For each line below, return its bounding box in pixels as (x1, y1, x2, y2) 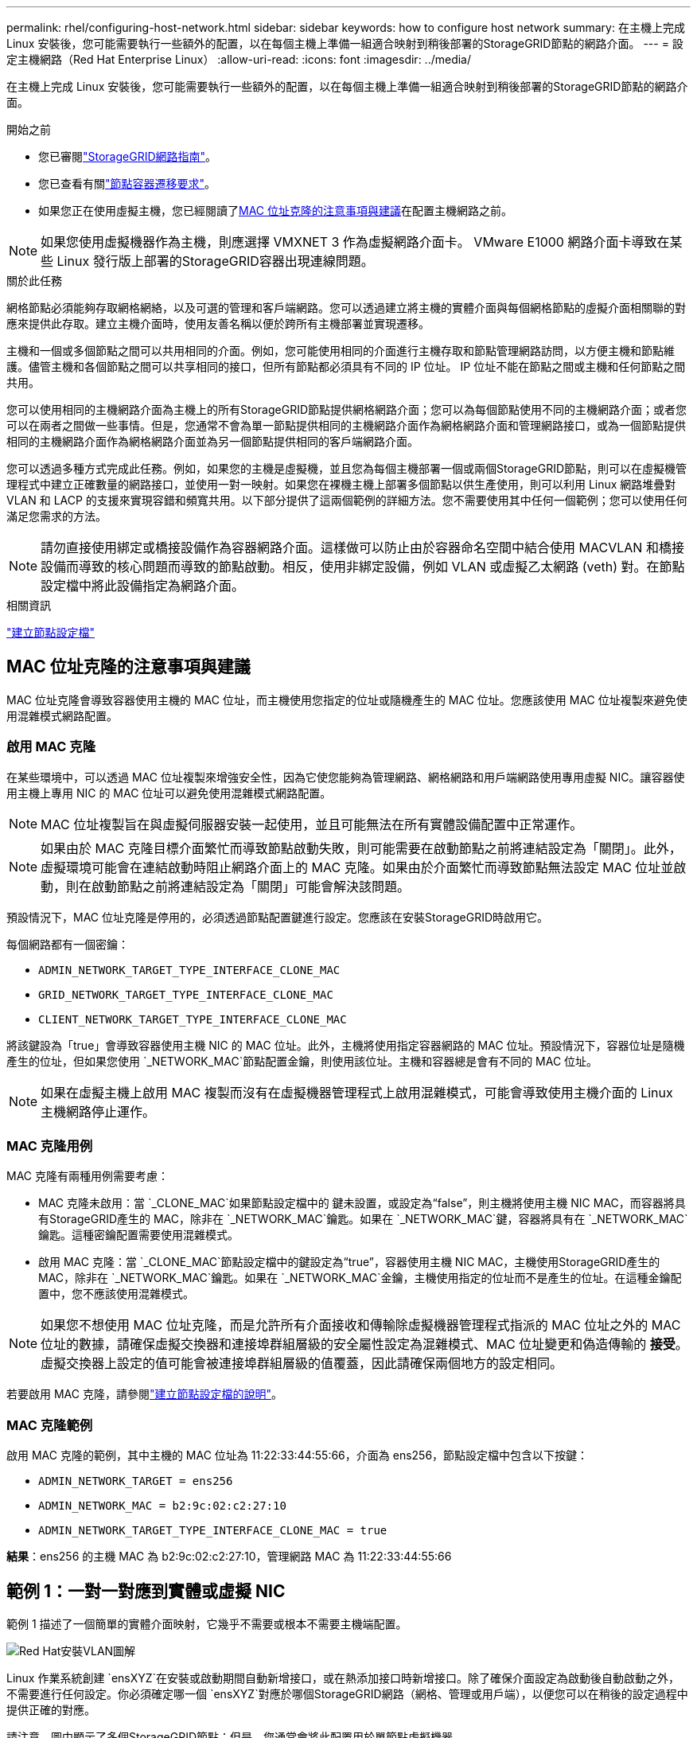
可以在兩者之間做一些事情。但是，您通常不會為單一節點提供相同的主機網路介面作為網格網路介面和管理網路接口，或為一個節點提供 (6, 419, 686, 432)
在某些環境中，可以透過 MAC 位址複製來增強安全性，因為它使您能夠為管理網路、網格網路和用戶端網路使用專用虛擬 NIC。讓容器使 (6, 770, 685, 784)
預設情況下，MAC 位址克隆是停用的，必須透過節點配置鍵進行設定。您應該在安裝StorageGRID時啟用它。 (6, 910, 549, 924)
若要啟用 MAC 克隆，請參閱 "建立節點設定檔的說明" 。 (6, 1387, 282, 1401)
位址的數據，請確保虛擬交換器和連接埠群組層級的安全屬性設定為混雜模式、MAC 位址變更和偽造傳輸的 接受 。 (41, 1336, 688, 1353)
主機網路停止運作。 (41, 1103, 156, 1120)
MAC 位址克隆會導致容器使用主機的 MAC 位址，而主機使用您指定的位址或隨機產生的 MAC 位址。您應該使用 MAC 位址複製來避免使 (6, 692, 687, 707)
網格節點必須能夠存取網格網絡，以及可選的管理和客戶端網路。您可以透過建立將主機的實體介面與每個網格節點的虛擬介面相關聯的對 (6, 301, 686, 314)
